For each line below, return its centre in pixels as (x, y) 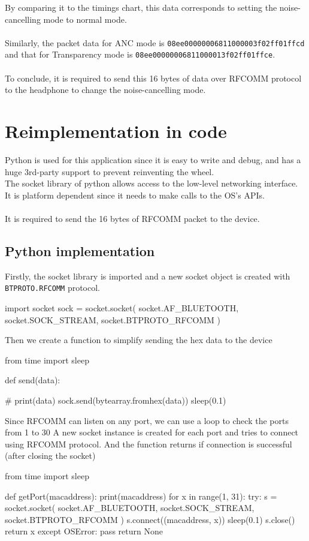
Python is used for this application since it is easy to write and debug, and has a (153, 160)
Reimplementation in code (116, 131)
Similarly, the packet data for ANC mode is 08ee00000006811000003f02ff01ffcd (155, 42)
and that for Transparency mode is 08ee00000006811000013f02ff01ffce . (140, 54)
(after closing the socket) (50, 456)
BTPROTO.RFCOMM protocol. (53, 288)
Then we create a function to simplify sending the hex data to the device (139, 340)
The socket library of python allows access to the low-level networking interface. (152, 183)
